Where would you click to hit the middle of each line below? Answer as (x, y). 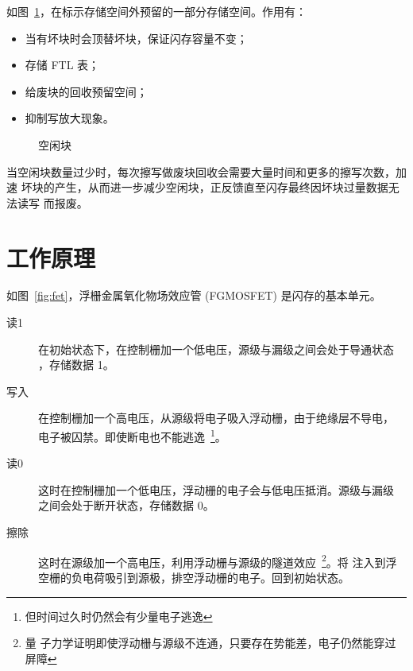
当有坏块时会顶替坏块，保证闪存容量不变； (136, 38)
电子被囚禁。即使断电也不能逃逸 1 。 (132, 435)
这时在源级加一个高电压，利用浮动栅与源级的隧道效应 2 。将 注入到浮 (218, 560)
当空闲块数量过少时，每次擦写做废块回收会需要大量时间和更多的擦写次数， (201, 171)
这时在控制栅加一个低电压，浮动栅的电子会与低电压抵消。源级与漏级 (216, 489)
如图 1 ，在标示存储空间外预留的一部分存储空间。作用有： (156, 11)
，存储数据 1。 (76, 365)
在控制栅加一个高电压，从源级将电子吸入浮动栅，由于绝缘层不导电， (216, 418)
